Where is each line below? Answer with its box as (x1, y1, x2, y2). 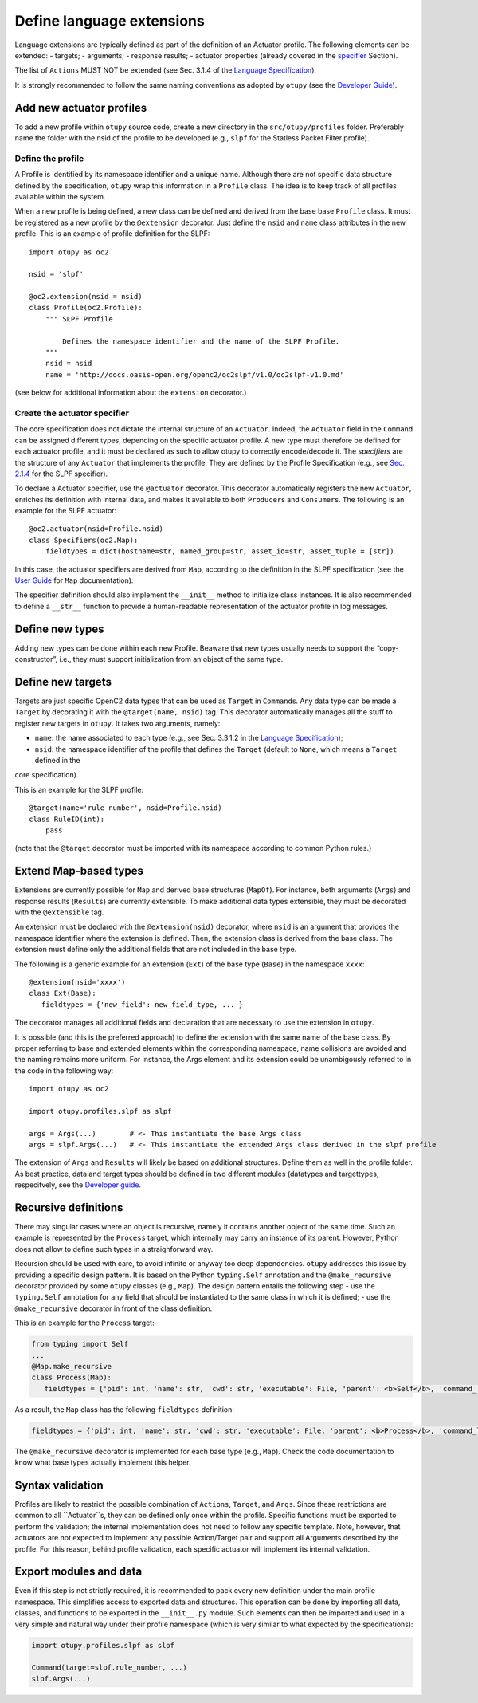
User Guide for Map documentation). (14, 576, 134, 585)
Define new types (14, 622, 104, 635)
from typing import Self (31, 1339, 129, 1349)
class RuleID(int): (29, 814, 105, 824)
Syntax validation (14, 1478, 104, 1492)
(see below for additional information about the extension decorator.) (14, 387, 247, 398)
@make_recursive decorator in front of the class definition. (14, 1304, 213, 1313)
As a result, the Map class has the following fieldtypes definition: (14, 1404, 234, 1414)
